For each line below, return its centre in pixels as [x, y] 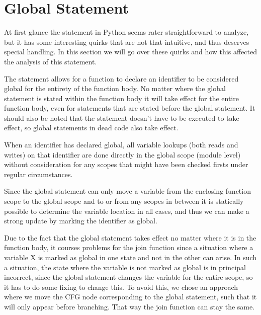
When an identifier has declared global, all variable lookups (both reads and [121, 145]
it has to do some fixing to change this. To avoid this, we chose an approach [121, 287]
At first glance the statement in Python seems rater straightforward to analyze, [126, 32]
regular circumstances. [38, 174]
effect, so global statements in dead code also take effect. [91, 128]
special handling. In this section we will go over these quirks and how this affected [130, 52]
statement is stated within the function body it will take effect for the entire [121, 98]
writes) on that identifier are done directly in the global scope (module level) [122, 154]
